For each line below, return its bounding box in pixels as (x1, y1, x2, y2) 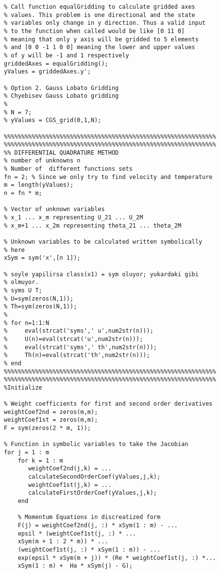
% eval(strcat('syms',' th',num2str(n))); (4, 343, 157, 351)
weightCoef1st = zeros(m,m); (4, 416, 98, 424)
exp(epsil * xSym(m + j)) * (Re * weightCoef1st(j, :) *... (17, 554, 216, 561)
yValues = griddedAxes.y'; (4, 68, 91, 75)
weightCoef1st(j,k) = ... (28, 481, 112, 488)
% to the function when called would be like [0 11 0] (4, 27, 185, 35)
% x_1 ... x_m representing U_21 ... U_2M (4, 214, 143, 221)
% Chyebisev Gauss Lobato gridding (4, 92, 119, 100)
